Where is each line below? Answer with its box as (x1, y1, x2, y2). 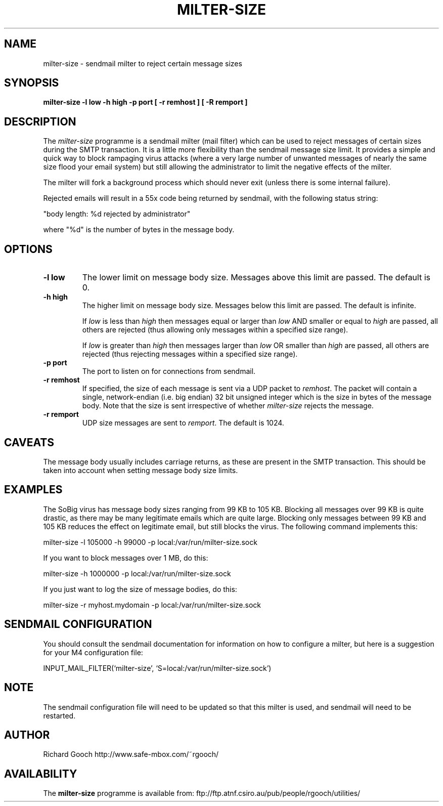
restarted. (43, 711, 76, 720)
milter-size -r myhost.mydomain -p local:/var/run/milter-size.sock (43, 600, 261, 609)
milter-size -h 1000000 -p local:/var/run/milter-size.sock (43, 569, 231, 578)
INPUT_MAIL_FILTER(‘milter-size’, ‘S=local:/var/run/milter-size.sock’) (43, 663, 272, 672)
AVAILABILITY (4, 767, 77, 780)
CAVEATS (4, 436, 54, 449)
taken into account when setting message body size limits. (43, 465, 238, 475)
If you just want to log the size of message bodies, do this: (43, 584, 237, 593)
